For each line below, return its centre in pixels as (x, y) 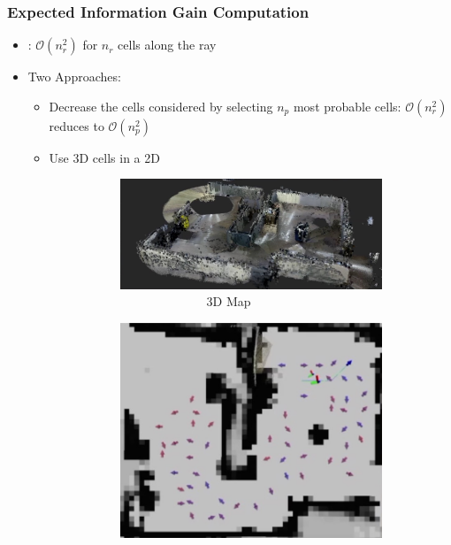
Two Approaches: (74, 77)
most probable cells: (347, 106)
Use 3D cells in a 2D (104, 157)
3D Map (229, 301)
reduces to (76, 125)
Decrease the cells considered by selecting (161, 106)
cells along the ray (167, 45)
